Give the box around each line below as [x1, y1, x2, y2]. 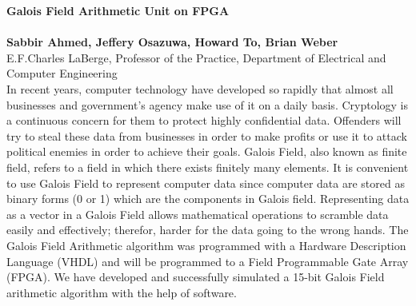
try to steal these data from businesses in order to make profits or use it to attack [6, 127, 407, 144]
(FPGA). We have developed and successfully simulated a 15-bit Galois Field [6, 268, 385, 285]
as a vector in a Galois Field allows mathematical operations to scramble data [6, 205, 389, 222]
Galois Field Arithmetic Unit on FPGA [6, 2, 230, 18]
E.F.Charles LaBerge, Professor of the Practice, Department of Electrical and [6, 49, 386, 66]
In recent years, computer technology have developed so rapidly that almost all [6, 80, 394, 97]
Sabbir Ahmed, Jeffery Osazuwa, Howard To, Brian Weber [6, 34, 338, 50]
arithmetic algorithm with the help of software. [6, 284, 237, 300]
